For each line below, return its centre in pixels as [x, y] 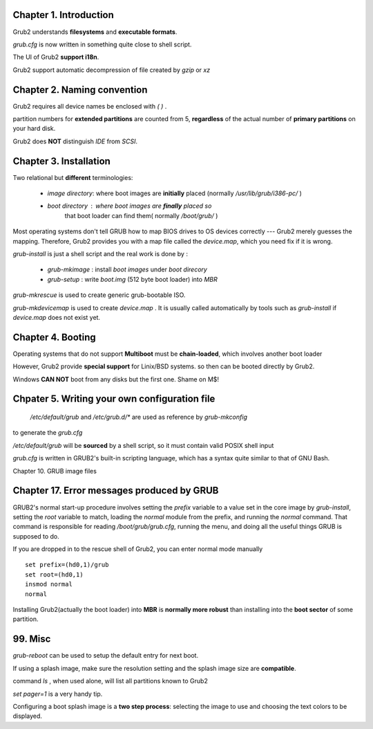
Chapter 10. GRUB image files [55, 471]
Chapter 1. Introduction [63, 15]
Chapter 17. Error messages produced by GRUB [116, 490]
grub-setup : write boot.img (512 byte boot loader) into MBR [132, 279]
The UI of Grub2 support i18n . [56, 57]
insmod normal [49, 584]
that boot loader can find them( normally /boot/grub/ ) [141, 215]
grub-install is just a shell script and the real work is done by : [100, 254]
